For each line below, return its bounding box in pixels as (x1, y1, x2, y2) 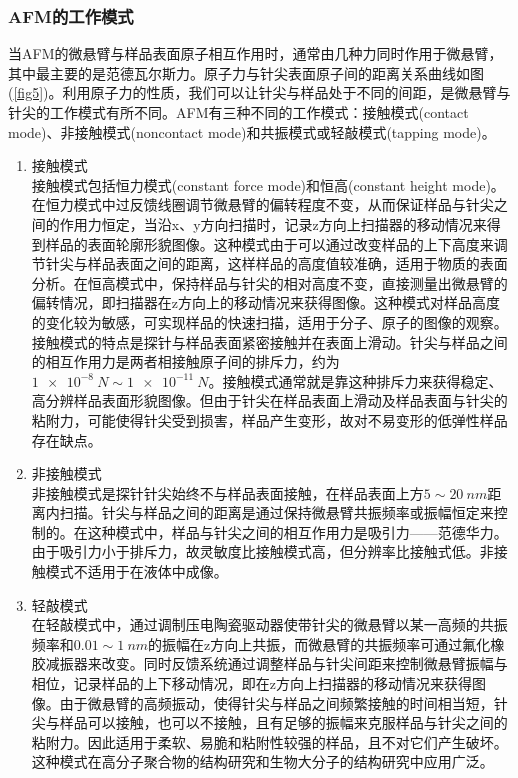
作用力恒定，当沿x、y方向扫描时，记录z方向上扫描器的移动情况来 (59, 213, 487, 234)
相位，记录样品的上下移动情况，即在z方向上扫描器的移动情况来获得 (31, 673, 473, 694)
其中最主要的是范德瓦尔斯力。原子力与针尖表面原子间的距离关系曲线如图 (8, 62, 484, 83)
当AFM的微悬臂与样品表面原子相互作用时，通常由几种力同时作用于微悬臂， (8, 43, 503, 64)
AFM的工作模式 (8, 3, 134, 28)
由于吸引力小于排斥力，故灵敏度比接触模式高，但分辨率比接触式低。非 (31, 541, 494, 562)
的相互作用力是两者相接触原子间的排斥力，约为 (31, 351, 340, 372)
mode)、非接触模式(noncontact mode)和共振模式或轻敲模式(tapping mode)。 (8, 121, 496, 142)
